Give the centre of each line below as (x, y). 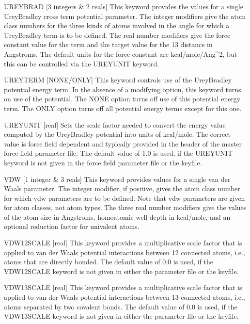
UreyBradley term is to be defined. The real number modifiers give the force (117, 35)
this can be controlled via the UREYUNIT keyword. (82, 63)
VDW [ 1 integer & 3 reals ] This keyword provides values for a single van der (117, 179)
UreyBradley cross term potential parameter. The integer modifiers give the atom (125, 16)
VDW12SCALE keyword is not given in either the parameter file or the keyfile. (121, 271)
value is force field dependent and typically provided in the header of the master (123, 143)
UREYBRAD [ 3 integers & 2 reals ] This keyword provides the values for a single (124, 6)
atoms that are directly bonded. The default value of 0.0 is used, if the (109, 262)
